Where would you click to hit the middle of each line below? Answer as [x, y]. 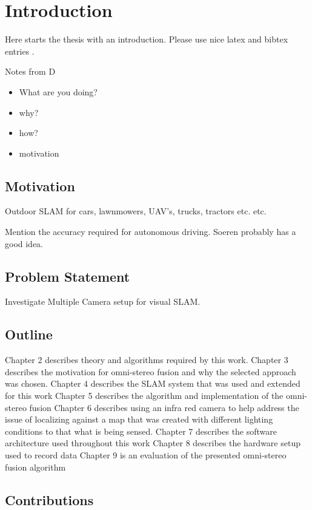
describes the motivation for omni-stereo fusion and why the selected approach [151, 371]
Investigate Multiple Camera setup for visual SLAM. [103, 301]
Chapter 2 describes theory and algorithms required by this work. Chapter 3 [147, 360]
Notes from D [30, 71]
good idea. [24, 243]
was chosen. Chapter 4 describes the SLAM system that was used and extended [153, 383]
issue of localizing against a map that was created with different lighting [139, 419]
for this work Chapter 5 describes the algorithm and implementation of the [144, 396]
